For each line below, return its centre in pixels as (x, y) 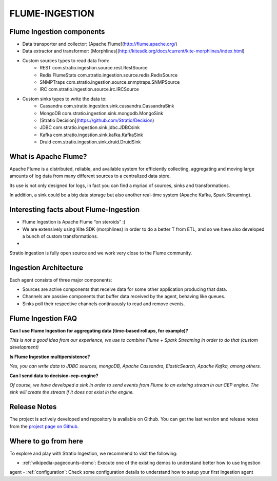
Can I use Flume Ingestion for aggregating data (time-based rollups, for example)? (99, 330)
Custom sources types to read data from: (66, 60)
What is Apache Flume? (48, 156)
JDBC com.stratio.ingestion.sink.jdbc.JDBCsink (90, 127)
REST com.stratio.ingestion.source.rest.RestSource (94, 68)
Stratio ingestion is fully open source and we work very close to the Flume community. (101, 253)
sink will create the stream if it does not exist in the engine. (72, 392)
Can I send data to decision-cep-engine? (54, 376)
